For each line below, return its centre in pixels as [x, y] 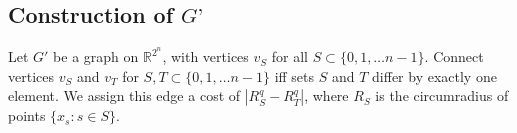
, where [326, 95]
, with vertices [205, 56]
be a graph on [96, 56]
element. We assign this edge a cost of [124, 95]
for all [289, 56]
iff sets [294, 75]
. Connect [454, 56]
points [27, 115]
